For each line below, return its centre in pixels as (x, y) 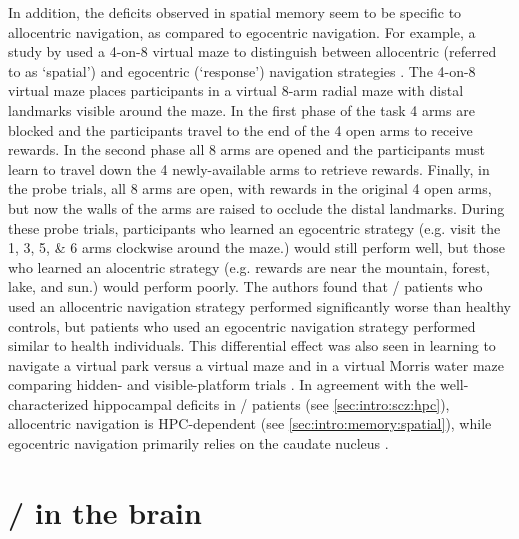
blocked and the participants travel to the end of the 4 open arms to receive (240, 129)
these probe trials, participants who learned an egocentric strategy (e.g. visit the (254, 227)
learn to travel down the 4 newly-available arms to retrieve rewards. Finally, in (249, 168)
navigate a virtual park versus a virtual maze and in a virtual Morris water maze (256, 364)
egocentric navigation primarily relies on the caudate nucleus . (198, 443)
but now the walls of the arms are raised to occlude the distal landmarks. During (256, 207)
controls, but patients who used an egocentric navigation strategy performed (242, 325)
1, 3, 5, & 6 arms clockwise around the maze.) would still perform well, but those (257, 247)
